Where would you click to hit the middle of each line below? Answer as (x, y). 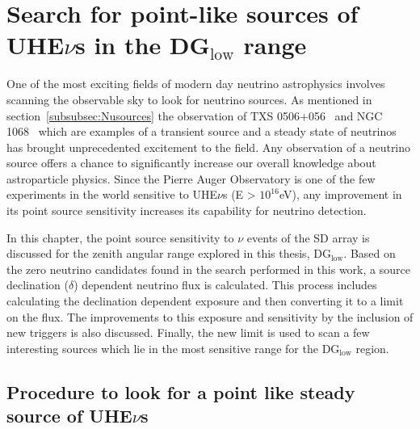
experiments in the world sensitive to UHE (112, 194)
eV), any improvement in (340, 194)
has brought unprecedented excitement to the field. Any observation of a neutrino (209, 147)
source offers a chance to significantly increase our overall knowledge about (191, 163)
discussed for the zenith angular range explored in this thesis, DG (169, 253)
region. (372, 348)
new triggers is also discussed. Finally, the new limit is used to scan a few (188, 332)
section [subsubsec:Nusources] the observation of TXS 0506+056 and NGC (195, 115)
